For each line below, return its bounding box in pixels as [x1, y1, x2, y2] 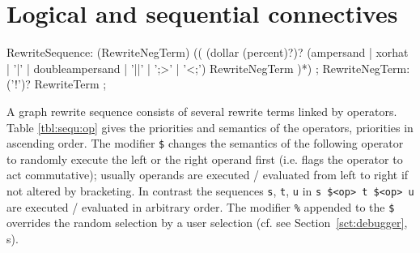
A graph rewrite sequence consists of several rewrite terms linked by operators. [6, 102, 397, 119]
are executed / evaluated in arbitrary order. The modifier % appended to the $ [6, 198, 395, 215]
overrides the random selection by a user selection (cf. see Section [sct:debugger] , [6, 214, 408, 231]
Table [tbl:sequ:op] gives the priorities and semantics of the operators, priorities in [6, 118, 414, 135]
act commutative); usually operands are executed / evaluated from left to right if [6, 166, 409, 183]
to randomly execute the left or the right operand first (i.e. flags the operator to [6, 150, 403, 167]
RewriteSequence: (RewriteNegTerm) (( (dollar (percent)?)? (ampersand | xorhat [6, 44, 409, 61]
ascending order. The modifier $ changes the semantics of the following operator [6, 135, 404, 152]
